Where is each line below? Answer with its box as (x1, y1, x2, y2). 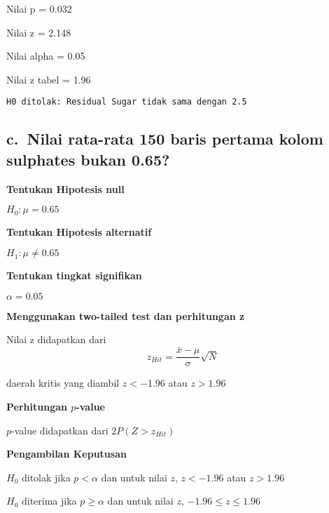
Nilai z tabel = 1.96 (6, 72, 91, 86)
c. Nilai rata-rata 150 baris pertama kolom (6, 128, 323, 149)
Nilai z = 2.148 (6, 25, 71, 39)
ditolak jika (21, 469, 71, 484)
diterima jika (21, 493, 77, 508)
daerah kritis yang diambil (6, 375, 120, 390)
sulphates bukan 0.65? (6, 148, 170, 170)
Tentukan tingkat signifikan (6, 268, 142, 283)
